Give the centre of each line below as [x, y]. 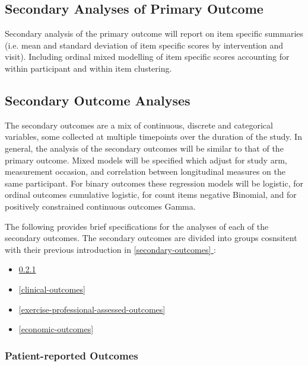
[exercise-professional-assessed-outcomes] [92, 309]
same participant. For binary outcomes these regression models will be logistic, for [154, 183]
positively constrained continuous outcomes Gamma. [100, 206]
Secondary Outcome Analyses [98, 100]
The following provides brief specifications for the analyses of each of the [137, 226]
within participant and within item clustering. [88, 68]
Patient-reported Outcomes [72, 355]
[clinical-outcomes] [52, 289]
